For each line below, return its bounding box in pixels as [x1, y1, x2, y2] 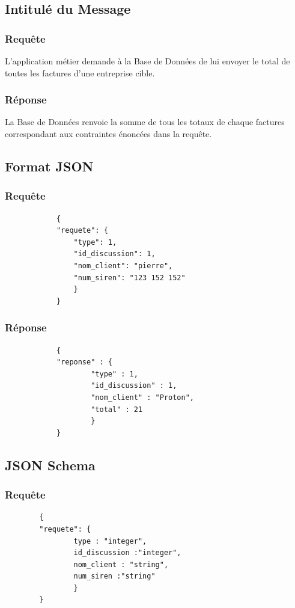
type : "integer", [73, 536, 147, 545]
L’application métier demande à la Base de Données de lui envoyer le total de [5, 55, 290, 67]
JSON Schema [5, 455, 96, 474]
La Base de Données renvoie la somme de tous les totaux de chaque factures [5, 115, 285, 128]
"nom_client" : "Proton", [91, 393, 194, 402]
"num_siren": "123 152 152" [73, 273, 186, 282]
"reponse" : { [56, 358, 112, 367]
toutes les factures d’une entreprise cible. [5, 66, 155, 79]
